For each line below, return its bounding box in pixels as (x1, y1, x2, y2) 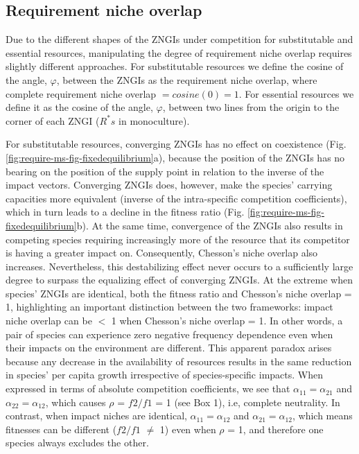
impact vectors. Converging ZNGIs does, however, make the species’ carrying (6, 177, 333, 192)
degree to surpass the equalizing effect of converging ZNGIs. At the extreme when (6, 272, 353, 287)
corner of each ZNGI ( (6, 113, 100, 128)
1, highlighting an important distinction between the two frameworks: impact (6, 299, 333, 314)
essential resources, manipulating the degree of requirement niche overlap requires (6, 45, 352, 60)
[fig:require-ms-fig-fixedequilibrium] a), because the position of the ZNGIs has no (6, 150, 345, 164)
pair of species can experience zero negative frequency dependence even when (6, 326, 333, 341)
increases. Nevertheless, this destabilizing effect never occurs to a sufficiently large (6, 259, 353, 273)
